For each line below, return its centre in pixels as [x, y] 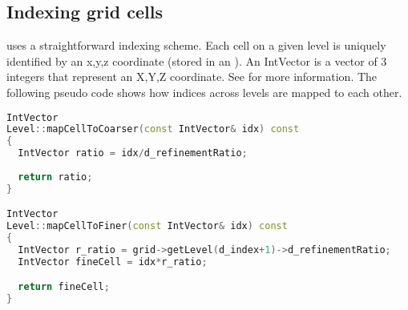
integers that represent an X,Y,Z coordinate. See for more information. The [192, 76]
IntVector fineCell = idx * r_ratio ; [113, 262]
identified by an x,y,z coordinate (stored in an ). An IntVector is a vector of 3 [197, 60]
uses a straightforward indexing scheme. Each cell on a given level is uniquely [196, 45]
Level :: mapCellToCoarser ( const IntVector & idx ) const [153, 129]
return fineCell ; [64, 287]
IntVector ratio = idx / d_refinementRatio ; [133, 153]
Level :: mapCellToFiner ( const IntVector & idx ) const [147, 226]
